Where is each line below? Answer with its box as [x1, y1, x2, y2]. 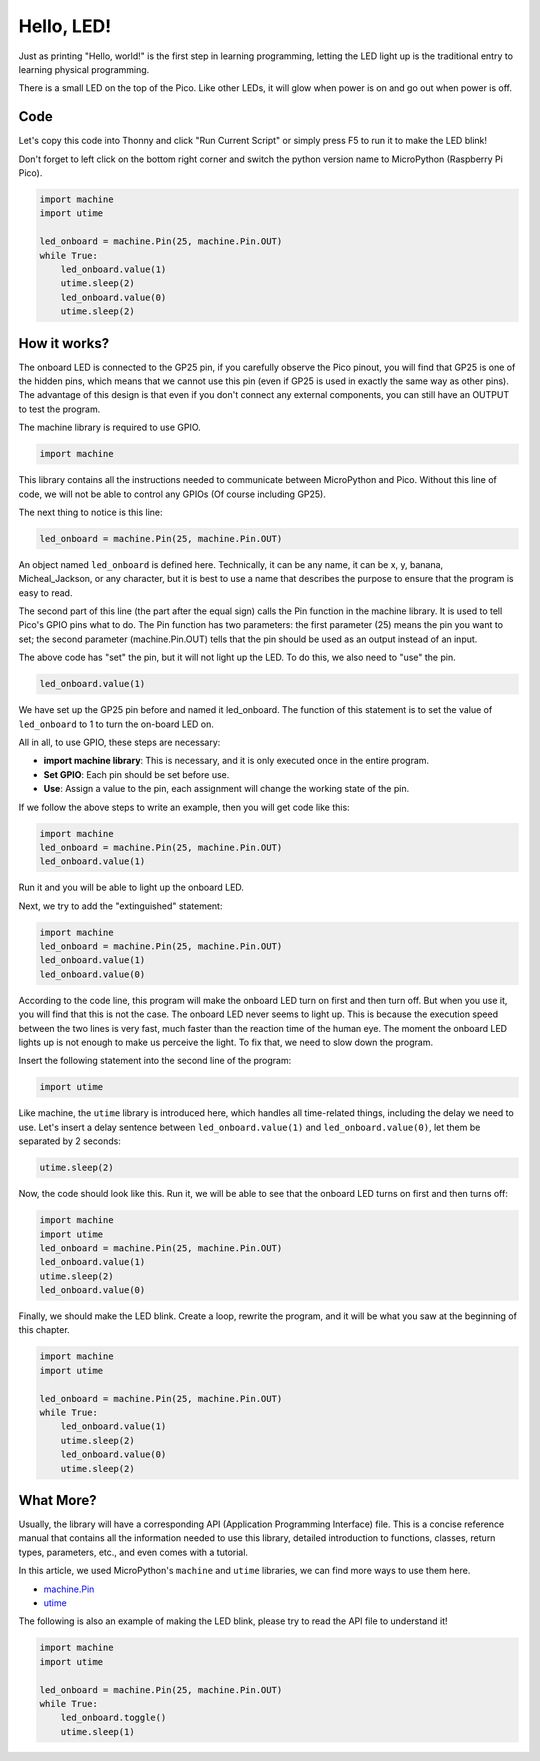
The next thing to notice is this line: [18, 506, 164, 518]
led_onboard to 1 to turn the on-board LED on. [18, 718, 215, 730]
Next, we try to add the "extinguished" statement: [18, 900, 223, 912]
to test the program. [18, 403, 101, 415]
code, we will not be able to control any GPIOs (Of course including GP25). [18, 488, 327, 500]
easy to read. [18, 586, 73, 599]
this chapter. [18, 1324, 70, 1336]
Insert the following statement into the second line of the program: [18, 1055, 292, 1067]
